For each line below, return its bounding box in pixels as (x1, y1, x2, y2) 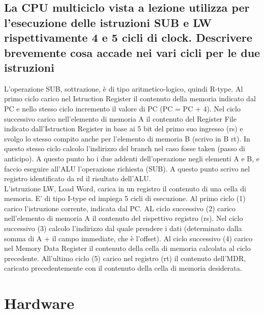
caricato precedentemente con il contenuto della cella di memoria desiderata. (4, 263, 242, 273)
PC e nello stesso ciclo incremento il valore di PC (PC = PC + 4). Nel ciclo (4, 103, 241, 113)
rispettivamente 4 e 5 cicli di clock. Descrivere (4, 30, 252, 45)
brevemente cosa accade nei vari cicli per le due (4, 44, 260, 60)
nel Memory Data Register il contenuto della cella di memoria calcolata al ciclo (4, 243, 251, 253)
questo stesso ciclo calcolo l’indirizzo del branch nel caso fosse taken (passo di (4, 143, 245, 154)
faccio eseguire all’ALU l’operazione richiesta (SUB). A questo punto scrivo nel (4, 163, 250, 174)
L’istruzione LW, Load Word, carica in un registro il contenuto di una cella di (4, 183, 246, 193)
